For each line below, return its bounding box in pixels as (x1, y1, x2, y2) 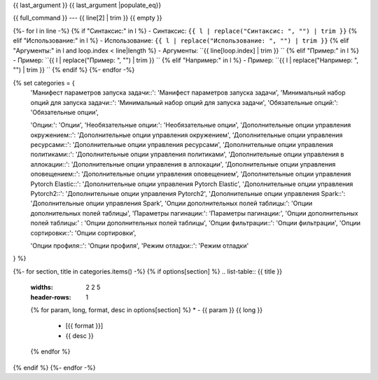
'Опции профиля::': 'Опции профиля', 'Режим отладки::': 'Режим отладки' (30, 241, 249, 250)
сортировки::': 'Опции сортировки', (30, 228, 136, 237)
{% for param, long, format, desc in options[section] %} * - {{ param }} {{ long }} (30, 305, 262, 314)
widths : (30, 283, 54, 292)
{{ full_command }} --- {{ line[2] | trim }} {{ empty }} (13, 14, 162, 22)
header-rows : (30, 293, 71, 301)
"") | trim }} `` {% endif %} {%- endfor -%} (13, 66, 135, 74)
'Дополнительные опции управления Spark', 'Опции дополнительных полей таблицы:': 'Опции (30, 199, 313, 208)
